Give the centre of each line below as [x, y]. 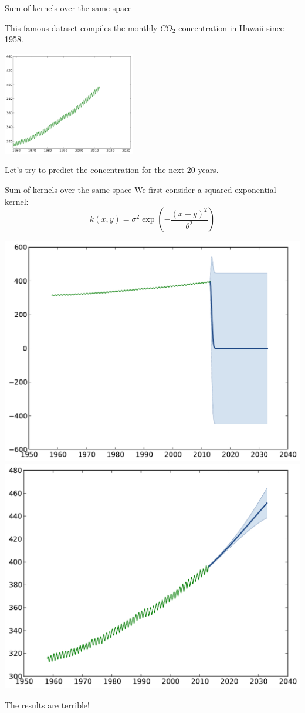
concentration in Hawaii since [231, 27]
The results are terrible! [47, 704]
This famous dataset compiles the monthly [81, 27]
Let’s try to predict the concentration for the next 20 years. [112, 170]
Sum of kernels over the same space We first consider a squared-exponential [140, 190]
